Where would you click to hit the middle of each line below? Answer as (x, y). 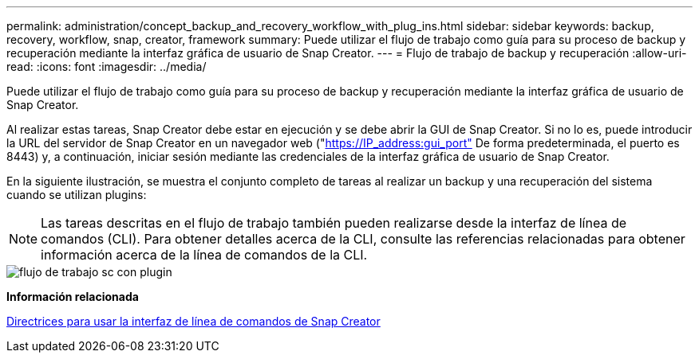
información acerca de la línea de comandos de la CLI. (204, 255)
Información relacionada (73, 297)
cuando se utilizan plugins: (77, 195)
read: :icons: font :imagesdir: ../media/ (107, 66)
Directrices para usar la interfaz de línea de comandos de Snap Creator (194, 321)
